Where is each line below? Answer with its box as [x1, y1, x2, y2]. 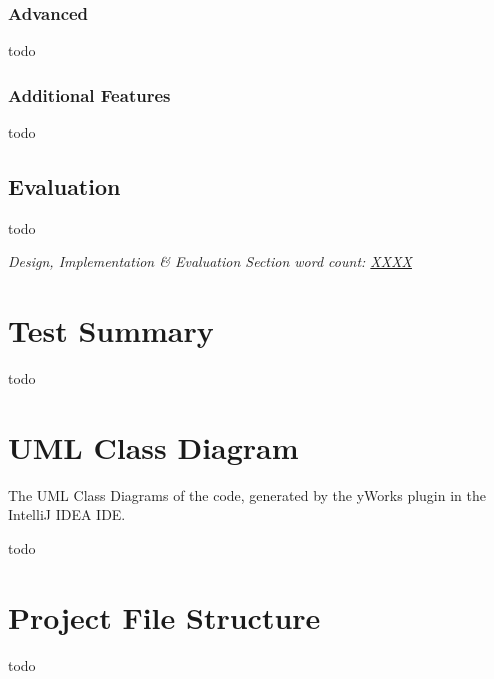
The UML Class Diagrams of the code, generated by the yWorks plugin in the [8, 484, 486, 505]
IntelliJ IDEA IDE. [8, 504, 126, 525]
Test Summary [8, 310, 214, 351]
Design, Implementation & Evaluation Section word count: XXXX [8, 251, 412, 272]
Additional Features [8, 82, 171, 107]
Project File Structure [8, 596, 321, 637]
